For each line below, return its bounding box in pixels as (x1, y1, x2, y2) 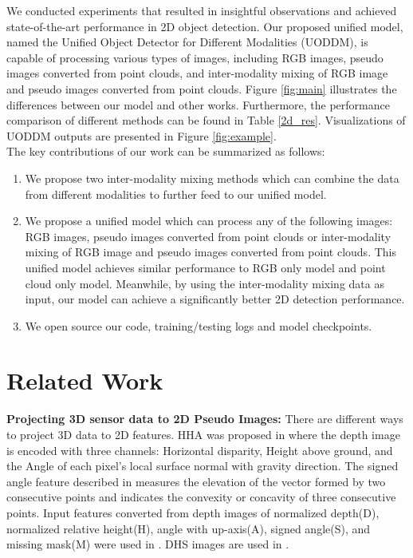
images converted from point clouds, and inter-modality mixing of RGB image (6, 65, 388, 81)
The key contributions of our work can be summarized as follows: (6, 143, 325, 160)
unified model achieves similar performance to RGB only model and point (25, 259, 386, 275)
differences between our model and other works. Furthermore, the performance (6, 96, 390, 113)
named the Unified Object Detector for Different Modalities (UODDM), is (6, 34, 368, 50)
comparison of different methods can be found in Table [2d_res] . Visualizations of (6, 112, 406, 129)
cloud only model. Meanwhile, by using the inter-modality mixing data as (25, 275, 384, 291)
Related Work (6, 364, 163, 397)
